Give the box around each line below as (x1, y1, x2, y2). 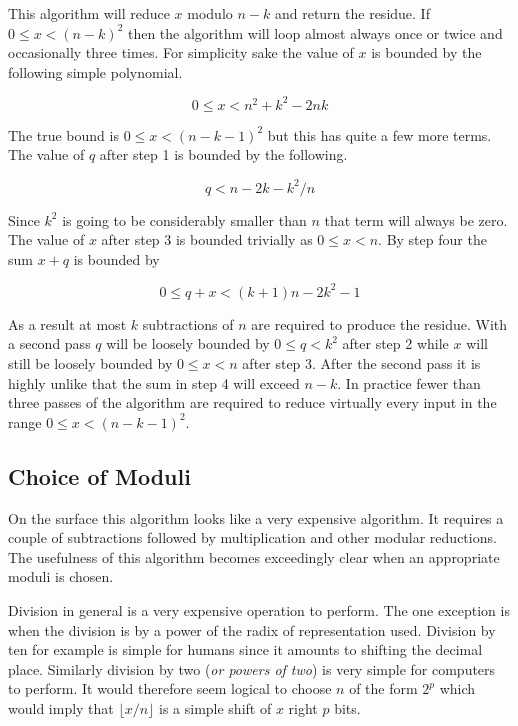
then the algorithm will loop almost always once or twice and (127, 22, 503, 43)
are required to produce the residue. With (251, 313, 508, 334)
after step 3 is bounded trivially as (101, 229, 313, 250)
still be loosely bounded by (8, 353, 173, 374)
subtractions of (142, 313, 234, 334)
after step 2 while (342, 333, 449, 354)
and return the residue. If (274, 3, 430, 23)
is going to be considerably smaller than (62, 209, 307, 230)
